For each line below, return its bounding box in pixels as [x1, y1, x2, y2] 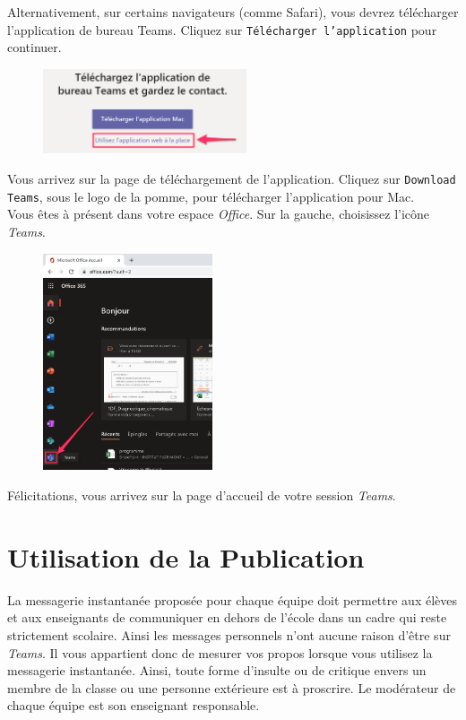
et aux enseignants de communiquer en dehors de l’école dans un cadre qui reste [7, 608, 447, 627]
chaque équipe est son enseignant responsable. [7, 696, 260, 715]
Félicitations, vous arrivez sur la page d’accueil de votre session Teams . [7, 486, 396, 505]
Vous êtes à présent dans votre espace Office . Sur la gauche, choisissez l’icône [7, 204, 430, 223]
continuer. [7, 38, 62, 56]
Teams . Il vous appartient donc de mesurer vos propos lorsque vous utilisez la [7, 643, 433, 662]
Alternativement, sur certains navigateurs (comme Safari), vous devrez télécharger [7, 3, 459, 21]
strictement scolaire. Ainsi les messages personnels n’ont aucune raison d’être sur [7, 625, 451, 644]
